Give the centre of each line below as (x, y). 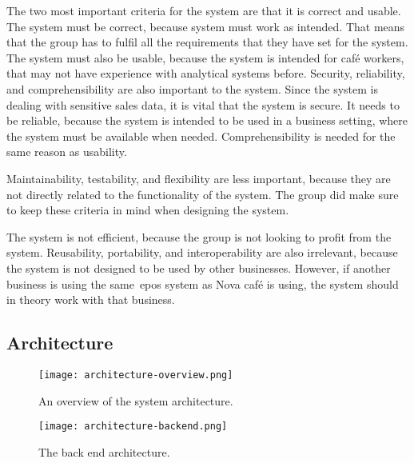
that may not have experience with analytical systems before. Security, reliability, (206, 73)
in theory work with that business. (91, 299)
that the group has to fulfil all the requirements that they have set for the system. (207, 42)
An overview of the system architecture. (136, 400)
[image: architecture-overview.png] (136, 375)
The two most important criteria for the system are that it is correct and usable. (204, 10)
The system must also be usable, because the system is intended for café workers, (205, 57)
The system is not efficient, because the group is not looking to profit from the (199, 236)
